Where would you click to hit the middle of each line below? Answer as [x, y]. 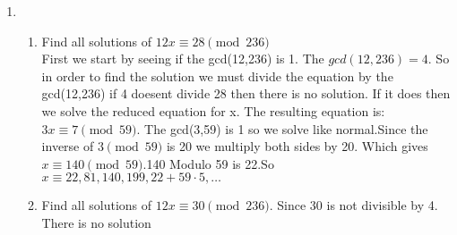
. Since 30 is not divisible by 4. [354, 205]
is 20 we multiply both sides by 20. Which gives [297, 146]
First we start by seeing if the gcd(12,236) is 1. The [183, 59]
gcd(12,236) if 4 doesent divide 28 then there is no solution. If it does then [246, 93]
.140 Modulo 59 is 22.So [208, 163]
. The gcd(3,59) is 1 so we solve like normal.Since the [282, 128]
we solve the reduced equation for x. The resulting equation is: [213, 110]
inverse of [68, 146]
